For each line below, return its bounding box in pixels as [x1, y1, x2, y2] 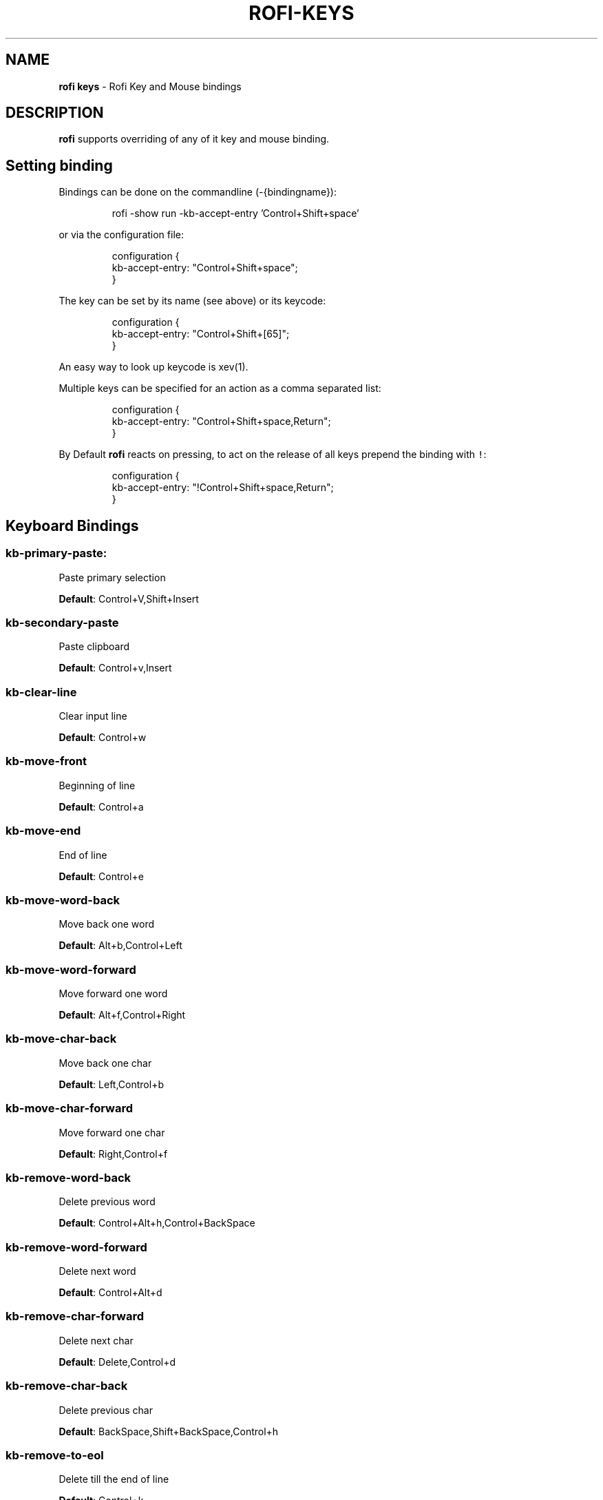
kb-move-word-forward [6, 962, 136, 977]
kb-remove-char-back [6, 1379, 128, 1393]
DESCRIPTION [6, 104, 104, 122]
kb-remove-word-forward [6, 1240, 147, 1254]
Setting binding [6, 156, 113, 174]
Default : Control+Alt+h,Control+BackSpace [59, 1217, 255, 1229]
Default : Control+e [59, 870, 144, 882]
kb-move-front [6, 754, 87, 769]
